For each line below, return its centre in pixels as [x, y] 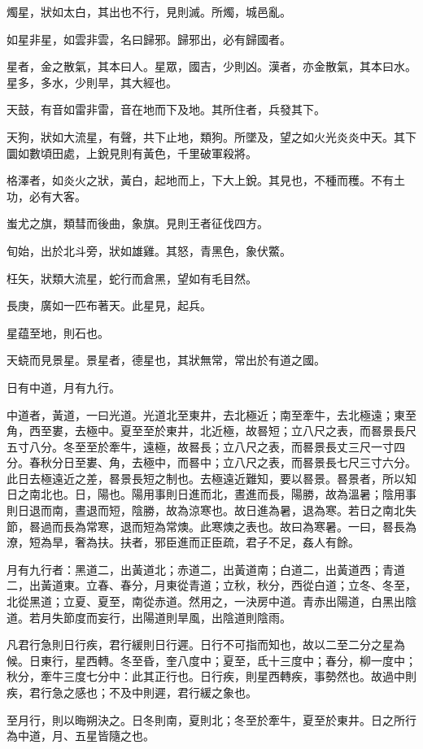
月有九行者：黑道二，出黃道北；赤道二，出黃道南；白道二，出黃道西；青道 [206, 569]
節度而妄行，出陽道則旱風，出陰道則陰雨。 [177, 617]
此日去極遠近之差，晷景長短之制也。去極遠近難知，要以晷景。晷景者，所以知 [211, 478]
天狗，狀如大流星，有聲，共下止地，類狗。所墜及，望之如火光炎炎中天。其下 [211, 136]
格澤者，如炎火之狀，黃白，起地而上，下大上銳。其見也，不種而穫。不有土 [206, 180]
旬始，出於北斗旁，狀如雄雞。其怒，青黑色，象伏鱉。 [149, 250]
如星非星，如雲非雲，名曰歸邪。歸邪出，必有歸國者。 [149, 39]
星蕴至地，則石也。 [58, 332]
